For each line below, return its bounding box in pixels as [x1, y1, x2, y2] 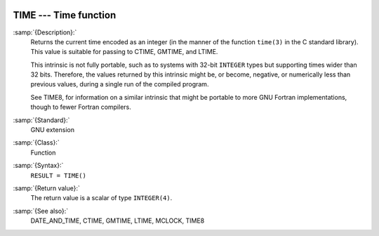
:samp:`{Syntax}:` [13, 162, 64, 170]
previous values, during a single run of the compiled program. [30, 80, 209, 88]
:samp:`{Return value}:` [13, 183, 81, 192]
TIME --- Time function [13, 9, 117, 21]
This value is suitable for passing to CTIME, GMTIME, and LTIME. [30, 48, 218, 56]
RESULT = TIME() [30, 171, 87, 179]
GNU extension [30, 126, 75, 134]
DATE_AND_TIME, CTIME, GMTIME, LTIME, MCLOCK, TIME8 [30, 216, 205, 225]
